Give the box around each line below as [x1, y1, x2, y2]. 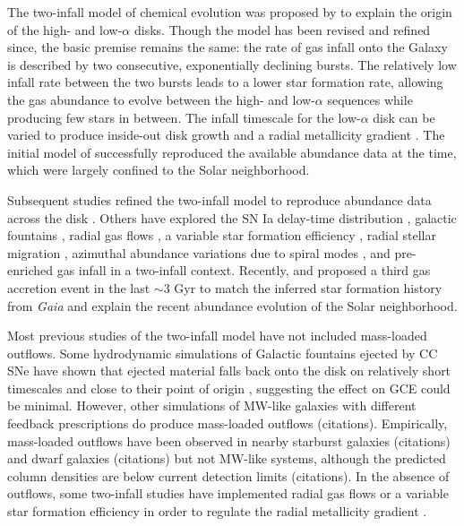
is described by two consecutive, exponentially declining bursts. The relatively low [7, 55, 457, 73]
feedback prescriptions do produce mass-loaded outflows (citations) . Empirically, [7, 414, 448, 433]
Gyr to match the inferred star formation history [174, 278, 443, 297]
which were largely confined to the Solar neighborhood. [7, 160, 310, 179]
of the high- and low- [7, 20, 123, 39]
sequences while [327, 90, 413, 108]
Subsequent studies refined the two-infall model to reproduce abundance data [7, 190, 432, 209]
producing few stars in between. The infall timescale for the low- [7, 108, 361, 126]
